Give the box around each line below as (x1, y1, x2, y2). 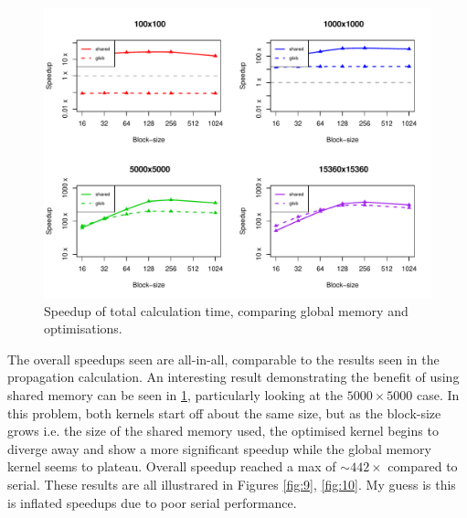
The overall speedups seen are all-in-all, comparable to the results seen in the (7, 349, 440, 368)
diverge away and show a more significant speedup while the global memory (7, 439, 431, 458)
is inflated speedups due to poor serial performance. (7, 492, 297, 512)
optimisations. (44, 319, 122, 338)
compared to (387, 457, 458, 476)
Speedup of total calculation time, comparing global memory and (44, 301, 409, 320)
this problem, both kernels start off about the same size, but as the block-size (7, 403, 441, 422)
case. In (416, 385, 460, 404)
